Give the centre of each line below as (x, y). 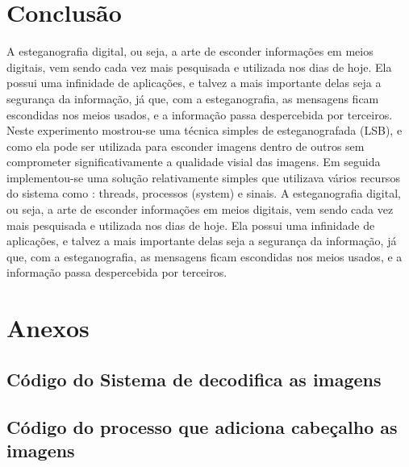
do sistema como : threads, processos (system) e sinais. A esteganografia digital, (204, 193)
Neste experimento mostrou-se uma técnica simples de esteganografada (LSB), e (204, 130)
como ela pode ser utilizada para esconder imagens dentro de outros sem (186, 146)
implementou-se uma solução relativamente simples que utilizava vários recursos (203, 177)
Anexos (48, 328)
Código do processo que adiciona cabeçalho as (202, 426)
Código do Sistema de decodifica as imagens (194, 379)
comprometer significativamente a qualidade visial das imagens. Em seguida (194, 162)
